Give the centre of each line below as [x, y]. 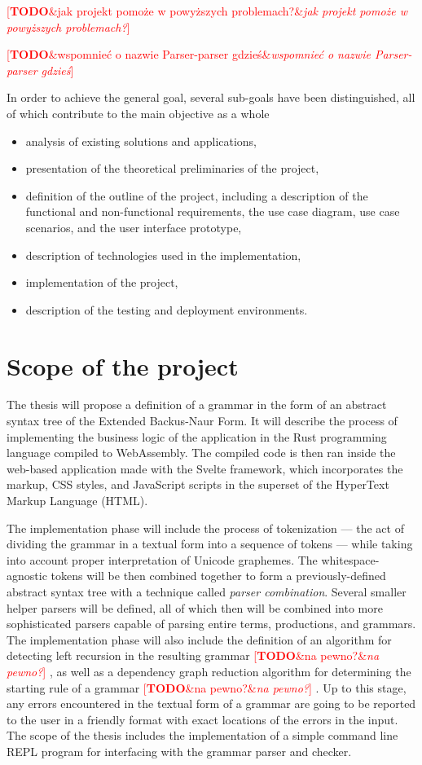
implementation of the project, [102, 282]
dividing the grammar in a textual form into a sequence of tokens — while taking [210, 544]
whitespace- [350, 559]
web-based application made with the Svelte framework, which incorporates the [205, 468]
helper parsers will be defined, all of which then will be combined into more [195, 607]
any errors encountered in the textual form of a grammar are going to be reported [211, 703]
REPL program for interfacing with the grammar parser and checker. [179, 751]
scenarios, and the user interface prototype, [134, 227]
